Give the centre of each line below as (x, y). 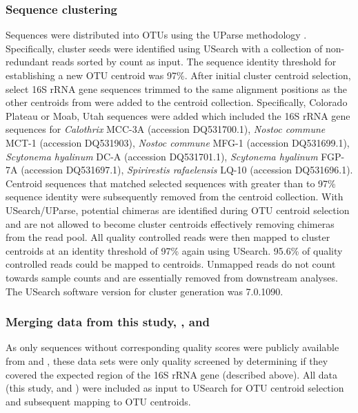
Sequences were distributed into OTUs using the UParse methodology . (156, 35)
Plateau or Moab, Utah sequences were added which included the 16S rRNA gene (178, 115)
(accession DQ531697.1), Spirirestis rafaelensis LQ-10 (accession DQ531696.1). (187, 170)
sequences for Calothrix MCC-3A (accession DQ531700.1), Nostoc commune (166, 129)
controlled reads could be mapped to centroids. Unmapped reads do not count (171, 264)
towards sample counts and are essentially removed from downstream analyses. (172, 277)
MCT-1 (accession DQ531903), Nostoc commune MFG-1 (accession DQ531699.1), (178, 142)
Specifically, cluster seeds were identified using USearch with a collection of (164, 48)
